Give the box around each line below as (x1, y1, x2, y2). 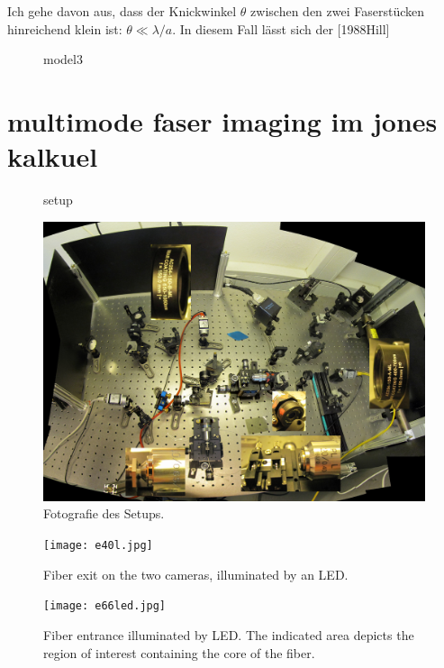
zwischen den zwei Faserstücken (250, 2, 425, 20)
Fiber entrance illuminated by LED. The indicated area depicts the (43, 625, 414, 644)
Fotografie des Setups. (43, 504, 165, 523)
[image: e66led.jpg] (43, 599, 167, 613)
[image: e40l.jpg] (43, 539, 153, 552)
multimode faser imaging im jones (7, 102, 438, 139)
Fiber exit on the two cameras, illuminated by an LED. (43, 564, 349, 583)
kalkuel (7, 138, 98, 175)
